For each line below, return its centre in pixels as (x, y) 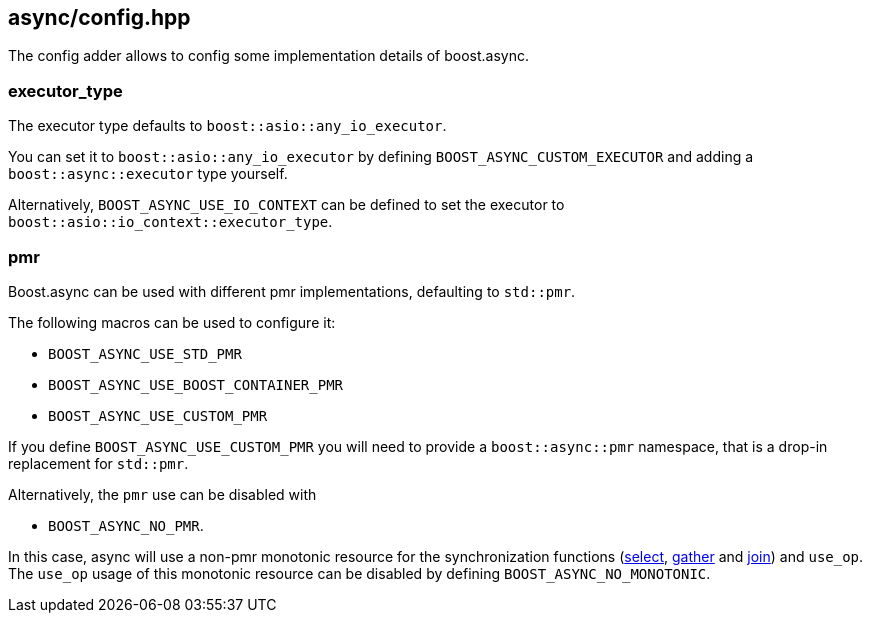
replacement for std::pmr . (98, 463)
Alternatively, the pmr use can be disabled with (162, 494)
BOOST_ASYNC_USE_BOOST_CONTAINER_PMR (196, 384)
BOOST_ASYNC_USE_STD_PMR (145, 353)
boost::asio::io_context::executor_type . (170, 222)
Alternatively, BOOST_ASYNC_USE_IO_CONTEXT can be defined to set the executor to (286, 205)
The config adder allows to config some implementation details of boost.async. (269, 56)
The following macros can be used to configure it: (172, 322)
